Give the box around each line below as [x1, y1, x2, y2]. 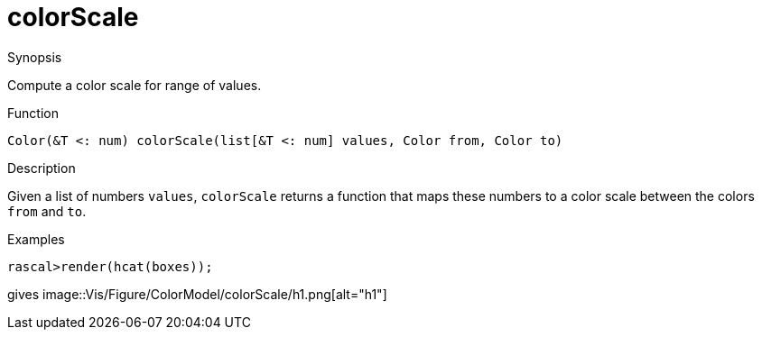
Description [7, 159, 76, 176]
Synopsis [7, 49, 62, 65]
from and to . [7, 203, 87, 219]
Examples [7, 231, 65, 247]
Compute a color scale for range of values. [7, 77, 262, 93]
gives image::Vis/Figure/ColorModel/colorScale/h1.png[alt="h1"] [7, 286, 387, 302]
